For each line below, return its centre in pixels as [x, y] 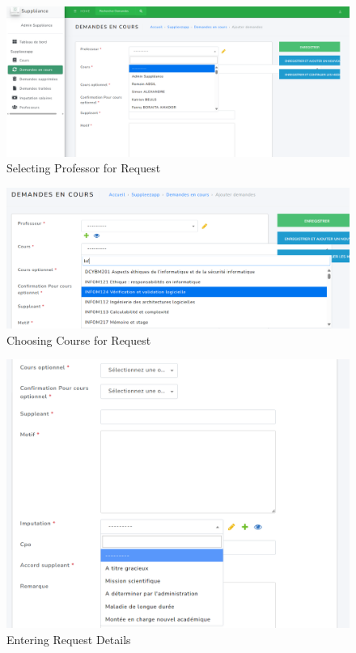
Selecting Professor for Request [84, 168]
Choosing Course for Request [79, 339]
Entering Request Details [69, 639]
